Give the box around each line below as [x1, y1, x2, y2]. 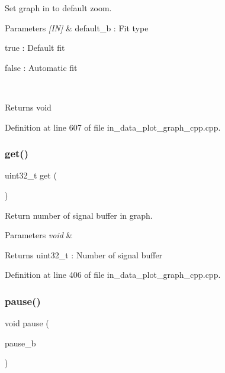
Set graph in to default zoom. [5, 2, 112, 14]
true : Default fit [5, 41, 65, 54]
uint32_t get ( [5, 169, 57, 181]
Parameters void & [5, 229, 73, 241]
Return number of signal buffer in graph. [5, 209, 153, 221]
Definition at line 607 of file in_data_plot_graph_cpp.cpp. [5, 121, 221, 133]
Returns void [5, 100, 52, 113]
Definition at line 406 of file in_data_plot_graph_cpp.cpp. [5, 268, 221, 281]
